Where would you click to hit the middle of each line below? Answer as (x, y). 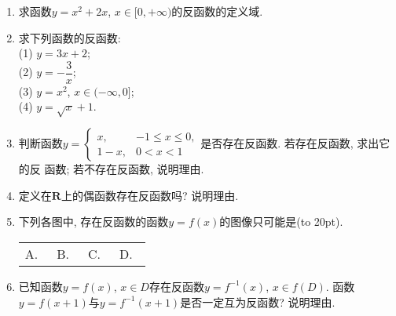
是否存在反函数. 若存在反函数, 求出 (290, 143)
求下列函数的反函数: (70, 37)
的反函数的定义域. (217, 11)
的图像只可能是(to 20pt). (281, 222)
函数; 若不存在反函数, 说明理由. (124, 169)
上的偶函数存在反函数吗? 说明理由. (150, 195)
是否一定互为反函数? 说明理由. (258, 301)
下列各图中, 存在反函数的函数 (93, 222)
